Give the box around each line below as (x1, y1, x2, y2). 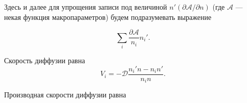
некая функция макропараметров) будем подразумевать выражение (4, 11, 212, 22)
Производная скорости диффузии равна (4, 89, 126, 100)
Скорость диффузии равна (4, 55, 85, 65)
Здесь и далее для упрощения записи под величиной (4, 2, 167, 12)
